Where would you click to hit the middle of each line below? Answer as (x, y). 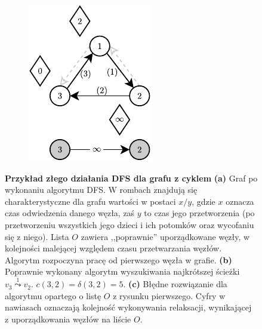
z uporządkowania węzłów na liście (68, 319)
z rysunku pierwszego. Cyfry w (169, 295)
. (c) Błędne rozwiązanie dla (175, 284)
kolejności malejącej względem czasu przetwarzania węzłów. (113, 248)
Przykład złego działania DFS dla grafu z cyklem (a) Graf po (131, 178)
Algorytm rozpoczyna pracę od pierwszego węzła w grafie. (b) (118, 259)
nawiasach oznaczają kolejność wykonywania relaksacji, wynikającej (128, 307)
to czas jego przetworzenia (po (199, 213)
